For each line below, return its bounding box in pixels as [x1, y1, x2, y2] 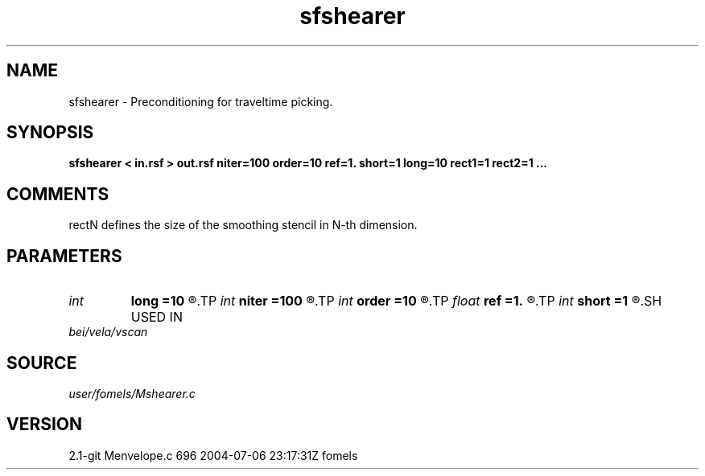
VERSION [6, 414, 83, 435]
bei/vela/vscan [68, 325, 148, 339]
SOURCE [6, 352, 77, 373]
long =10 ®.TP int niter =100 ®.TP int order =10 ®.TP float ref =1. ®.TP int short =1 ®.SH [130, 293, 662, 310]
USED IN [130, 309, 183, 326]
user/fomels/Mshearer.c [68, 386, 196, 400]
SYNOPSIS [6, 122, 94, 143]
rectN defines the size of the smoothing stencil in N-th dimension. [68, 218, 418, 232]
